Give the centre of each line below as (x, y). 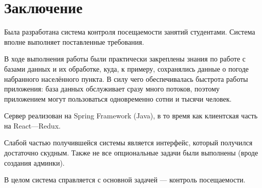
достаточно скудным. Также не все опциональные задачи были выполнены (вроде (131, 153)
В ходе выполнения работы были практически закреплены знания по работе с (125, 59)
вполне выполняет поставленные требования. (74, 41)
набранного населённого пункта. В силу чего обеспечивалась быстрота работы (126, 79)
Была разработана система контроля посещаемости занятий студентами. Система (130, 32)
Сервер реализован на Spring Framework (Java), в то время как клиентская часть (131, 116)
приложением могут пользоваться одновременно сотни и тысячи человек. (118, 98)
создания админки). (34, 162)
